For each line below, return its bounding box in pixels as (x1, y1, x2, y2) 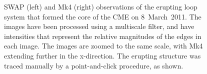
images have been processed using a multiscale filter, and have (4, 21, 194, 31)
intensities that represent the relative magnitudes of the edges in (4, 30, 201, 41)
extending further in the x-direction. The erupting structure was (4, 50, 201, 60)
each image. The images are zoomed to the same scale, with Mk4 (4, 40, 203, 51)
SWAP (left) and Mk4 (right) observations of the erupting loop (4, 1, 197, 11)
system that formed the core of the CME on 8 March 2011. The (4, 11, 201, 21)
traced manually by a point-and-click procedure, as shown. (4, 60, 183, 70)
